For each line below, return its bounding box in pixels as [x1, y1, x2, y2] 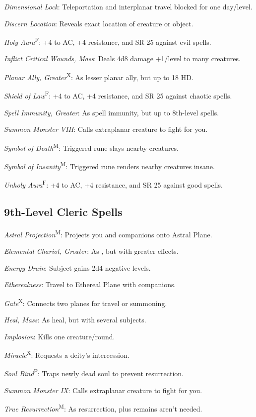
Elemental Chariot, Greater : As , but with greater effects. [4, 245, 179, 256]
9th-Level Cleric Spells [4, 204, 123, 219]
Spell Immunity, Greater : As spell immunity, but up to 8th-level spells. [4, 107, 219, 117]
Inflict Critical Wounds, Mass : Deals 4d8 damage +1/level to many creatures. [4, 53, 241, 64]
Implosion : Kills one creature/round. [4, 331, 115, 341]
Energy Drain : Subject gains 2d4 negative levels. [4, 262, 151, 273]
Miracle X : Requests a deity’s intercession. [4, 348, 129, 360]
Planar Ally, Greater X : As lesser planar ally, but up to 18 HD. [4, 71, 193, 82]
